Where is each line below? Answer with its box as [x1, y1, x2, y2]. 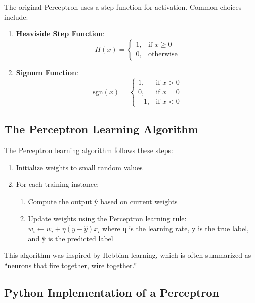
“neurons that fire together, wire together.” [4, 259, 137, 270]
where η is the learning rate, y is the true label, [102, 223, 249, 234]
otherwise [148, 51, 178, 58]
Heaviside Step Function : [16, 28, 105, 39]
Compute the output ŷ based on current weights [28, 196, 178, 206]
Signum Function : [16, 67, 78, 78]
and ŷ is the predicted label [28, 233, 113, 243]
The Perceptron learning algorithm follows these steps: [4, 145, 173, 156]
